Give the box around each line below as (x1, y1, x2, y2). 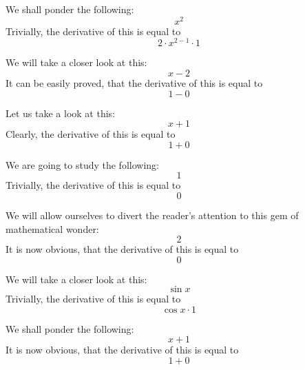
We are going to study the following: (6, 157, 159, 172)
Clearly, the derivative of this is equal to (6, 127, 176, 141)
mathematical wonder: (6, 221, 99, 236)
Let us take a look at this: (6, 105, 115, 120)
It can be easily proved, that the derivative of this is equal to (6, 75, 263, 90)
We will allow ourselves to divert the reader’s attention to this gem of (6, 207, 299, 222)
